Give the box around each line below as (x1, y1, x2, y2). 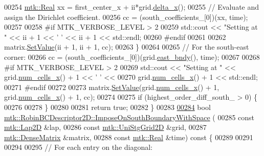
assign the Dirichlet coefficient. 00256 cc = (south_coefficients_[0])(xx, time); (4, 11, 248, 22)
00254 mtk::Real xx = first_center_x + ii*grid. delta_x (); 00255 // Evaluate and (4, 2, 259, 12)
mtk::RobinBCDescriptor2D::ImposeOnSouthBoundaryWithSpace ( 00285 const (4, 112, 255, 122)
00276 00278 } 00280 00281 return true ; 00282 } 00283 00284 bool (4, 101, 211, 112)
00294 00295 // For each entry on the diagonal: (4, 142, 152, 152)
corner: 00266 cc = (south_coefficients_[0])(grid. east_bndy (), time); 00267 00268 (4, 51, 260, 62)
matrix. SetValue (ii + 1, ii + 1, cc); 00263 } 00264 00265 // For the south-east (4, 41, 249, 52)
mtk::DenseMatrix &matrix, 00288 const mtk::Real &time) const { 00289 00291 (4, 131, 253, 142)
